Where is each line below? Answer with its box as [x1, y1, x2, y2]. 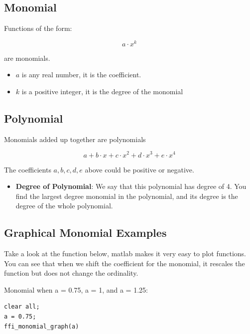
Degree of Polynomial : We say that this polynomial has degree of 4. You [15, 181, 247, 191]
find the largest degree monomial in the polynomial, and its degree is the [15, 190, 238, 201]
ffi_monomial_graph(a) [4, 323, 79, 330]
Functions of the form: [4, 23, 72, 33]
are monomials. [4, 52, 50, 63]
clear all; [4, 303, 40, 311]
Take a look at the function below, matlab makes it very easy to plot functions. [4, 248, 246, 259]
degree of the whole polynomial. [15, 200, 113, 211]
